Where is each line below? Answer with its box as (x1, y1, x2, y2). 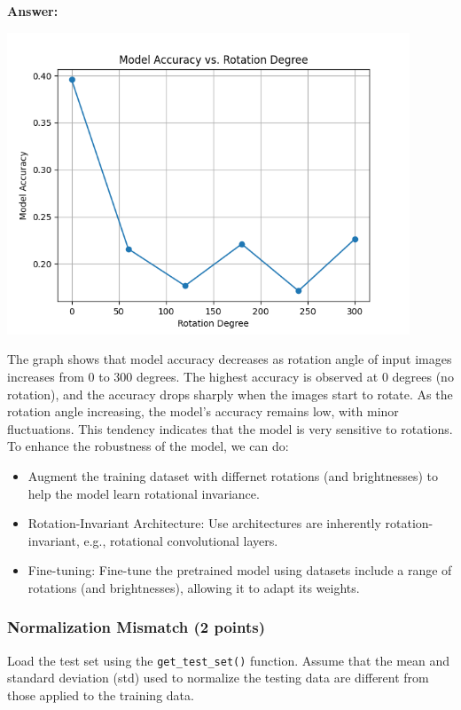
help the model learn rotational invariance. (27, 484, 260, 502)
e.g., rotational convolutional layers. (83, 531, 278, 549)
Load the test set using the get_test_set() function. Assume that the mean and (7, 651, 450, 669)
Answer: (7, 2, 59, 20)
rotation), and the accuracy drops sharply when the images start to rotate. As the (7, 384, 453, 403)
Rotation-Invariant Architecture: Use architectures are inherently (27, 514, 381, 532)
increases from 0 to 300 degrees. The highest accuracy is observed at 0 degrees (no (7, 367, 454, 385)
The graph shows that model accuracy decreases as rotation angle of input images (7, 350, 452, 368)
